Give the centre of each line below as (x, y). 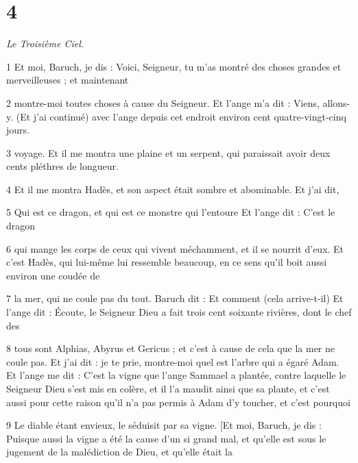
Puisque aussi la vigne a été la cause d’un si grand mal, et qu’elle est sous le (166, 438)
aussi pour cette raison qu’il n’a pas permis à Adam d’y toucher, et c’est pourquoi (178, 402)
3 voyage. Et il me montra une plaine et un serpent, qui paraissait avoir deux (168, 152)
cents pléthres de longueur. (62, 166)
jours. (18, 130)
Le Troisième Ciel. (45, 43)
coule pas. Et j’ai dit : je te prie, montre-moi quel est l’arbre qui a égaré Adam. (173, 361)
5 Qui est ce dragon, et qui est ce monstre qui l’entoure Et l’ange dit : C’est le (171, 212)
